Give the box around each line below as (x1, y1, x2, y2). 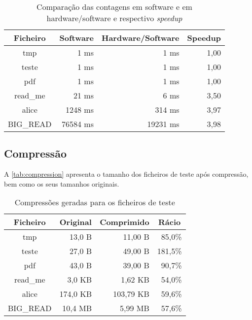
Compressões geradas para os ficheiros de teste (14, 196, 175, 208)
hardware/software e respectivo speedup (46, 12, 182, 24)
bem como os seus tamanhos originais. (4, 178, 119, 189)
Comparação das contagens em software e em (36, 1, 192, 12)
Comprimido (100, 216, 149, 228)
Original (59, 216, 92, 228)
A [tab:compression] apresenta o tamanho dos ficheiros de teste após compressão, (4, 169, 249, 179)
